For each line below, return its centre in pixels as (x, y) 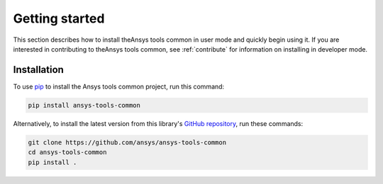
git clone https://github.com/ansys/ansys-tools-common (127, 142)
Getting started (59, 18)
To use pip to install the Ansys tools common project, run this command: (119, 86)
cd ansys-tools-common (67, 153)
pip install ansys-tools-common (84, 105)
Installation (38, 70)
